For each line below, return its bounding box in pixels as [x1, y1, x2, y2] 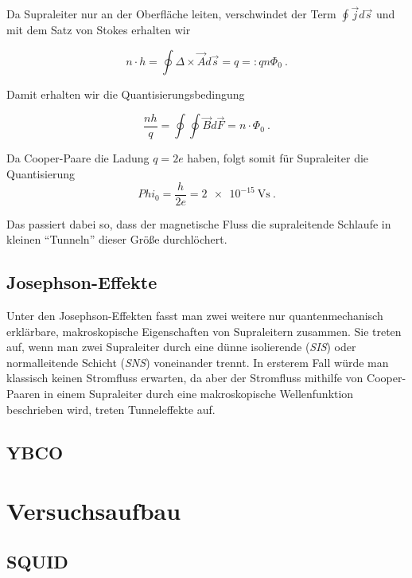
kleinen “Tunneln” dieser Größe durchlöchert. [6, 231, 227, 248]
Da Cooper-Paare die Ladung [6, 150, 150, 166]
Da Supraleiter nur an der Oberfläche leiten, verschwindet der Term [6, 6, 336, 22]
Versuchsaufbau [6, 494, 181, 527]
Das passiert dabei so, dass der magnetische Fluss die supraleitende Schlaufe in [6, 215, 391, 232]
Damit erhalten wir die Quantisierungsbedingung [6, 85, 245, 102]
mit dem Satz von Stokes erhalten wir [6, 21, 191, 38]
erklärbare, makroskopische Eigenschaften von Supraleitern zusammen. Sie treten [6, 322, 402, 339]
